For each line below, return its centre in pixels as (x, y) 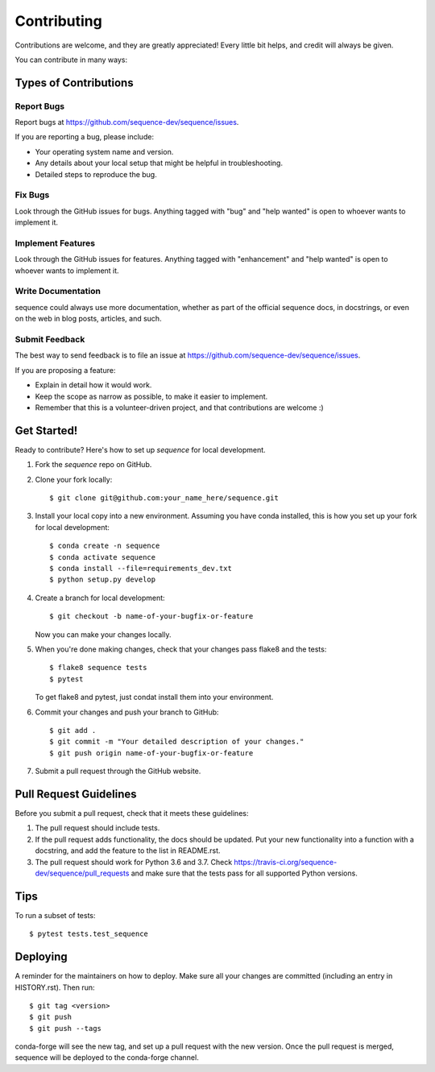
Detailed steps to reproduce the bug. (96, 174)
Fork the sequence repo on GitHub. (93, 465)
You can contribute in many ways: (71, 60)
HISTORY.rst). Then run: (55, 987)
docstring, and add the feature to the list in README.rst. (128, 851)
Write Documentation (58, 292)
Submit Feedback (50, 340)
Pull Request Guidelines (76, 794)
